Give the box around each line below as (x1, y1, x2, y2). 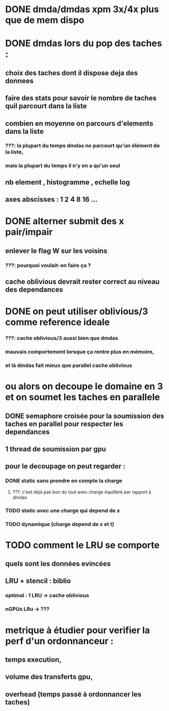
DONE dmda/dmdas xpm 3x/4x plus (5, 4, 159, 15)
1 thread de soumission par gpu (5, 445, 106, 453)
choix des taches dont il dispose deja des (5, 69, 138, 77)
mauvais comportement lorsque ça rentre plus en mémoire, (5, 348, 154, 355)
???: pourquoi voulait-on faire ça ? (5, 262, 91, 269)
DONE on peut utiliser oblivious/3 (5, 306, 148, 317)
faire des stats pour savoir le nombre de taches (5, 94, 157, 103)
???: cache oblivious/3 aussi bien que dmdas (5, 334, 118, 342)
